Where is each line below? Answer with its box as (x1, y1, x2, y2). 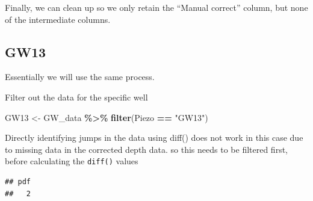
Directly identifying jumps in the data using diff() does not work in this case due (5, 131, 303, 144)
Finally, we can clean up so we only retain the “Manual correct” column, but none (5, 1, 308, 13)
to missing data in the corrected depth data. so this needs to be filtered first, (5, 143, 288, 155)
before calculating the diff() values (5, 155, 138, 167)
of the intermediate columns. (5, 13, 111, 25)
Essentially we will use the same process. (5, 70, 155, 83)
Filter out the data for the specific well (5, 90, 148, 103)
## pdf (5, 178, 31, 187)
